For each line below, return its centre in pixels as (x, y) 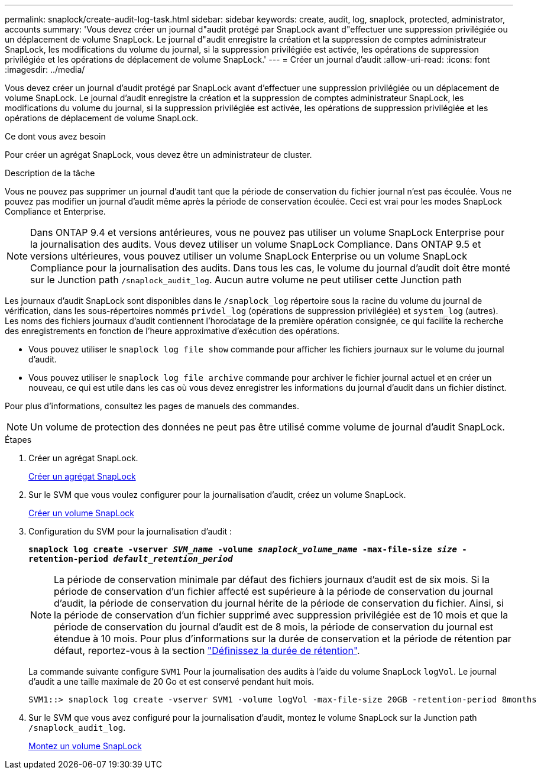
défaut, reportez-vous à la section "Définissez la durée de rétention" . (207, 650)
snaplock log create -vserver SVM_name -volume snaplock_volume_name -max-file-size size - (248, 549)
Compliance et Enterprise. (55, 211)
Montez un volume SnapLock (85, 746)
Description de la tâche (50, 173)
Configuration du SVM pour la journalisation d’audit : (130, 531)
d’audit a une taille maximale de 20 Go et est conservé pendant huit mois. (171, 681)
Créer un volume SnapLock (81, 513)
